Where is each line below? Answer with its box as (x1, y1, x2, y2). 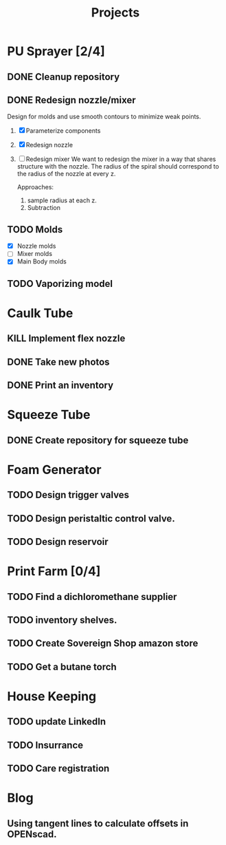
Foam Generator (7, 462, 102, 478)
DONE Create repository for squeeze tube (7, 434, 189, 446)
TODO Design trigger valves (7, 489, 129, 501)
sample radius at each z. (27, 196, 98, 204)
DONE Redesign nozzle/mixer (7, 94, 136, 106)
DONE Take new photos (7, 356, 110, 367)
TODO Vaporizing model (7, 277, 113, 290)
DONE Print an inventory (7, 380, 114, 392)
